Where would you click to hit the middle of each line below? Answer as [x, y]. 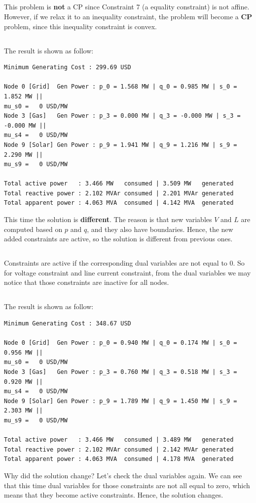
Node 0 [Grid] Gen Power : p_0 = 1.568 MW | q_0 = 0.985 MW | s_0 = [121, 87]
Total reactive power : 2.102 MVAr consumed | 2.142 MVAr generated [119, 449]
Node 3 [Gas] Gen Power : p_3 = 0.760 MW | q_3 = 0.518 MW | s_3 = [121, 372]
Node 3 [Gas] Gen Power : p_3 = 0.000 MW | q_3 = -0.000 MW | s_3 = [122, 116]
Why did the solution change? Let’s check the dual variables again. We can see [123, 475]
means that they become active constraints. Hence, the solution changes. [114, 495]
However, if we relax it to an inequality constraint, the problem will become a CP [128, 16]
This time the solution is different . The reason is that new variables [108, 219]
